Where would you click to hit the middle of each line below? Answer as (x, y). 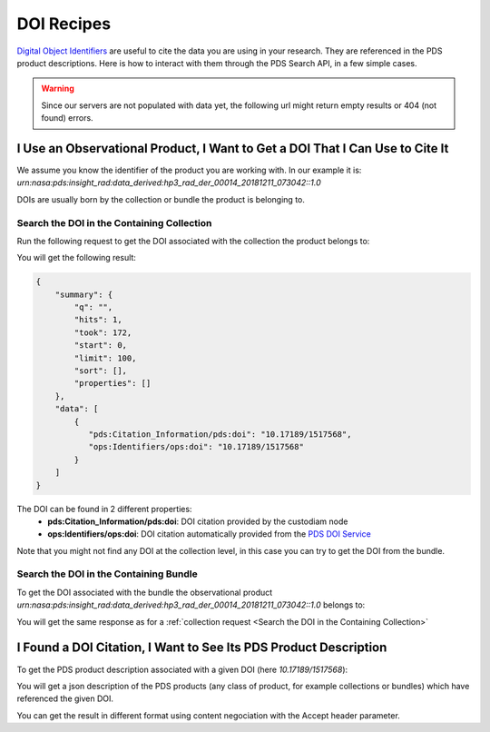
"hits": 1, (98, 320)
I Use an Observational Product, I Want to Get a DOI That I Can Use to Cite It (233, 148)
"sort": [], (100, 371)
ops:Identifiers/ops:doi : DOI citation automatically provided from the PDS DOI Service (209, 534)
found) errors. (68, 118)
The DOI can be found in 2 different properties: (104, 509)
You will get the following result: (76, 258)
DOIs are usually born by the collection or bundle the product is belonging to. (161, 199)
